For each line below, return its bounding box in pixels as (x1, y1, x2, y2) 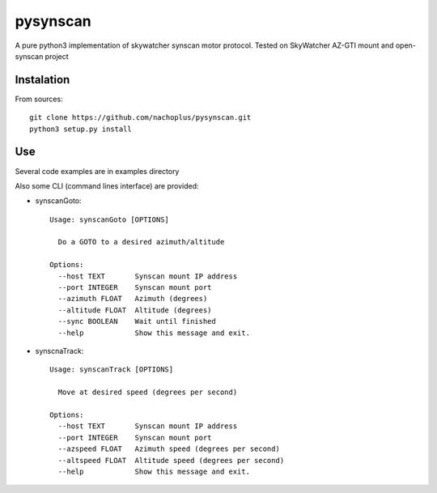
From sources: (15, 94, 64, 104)
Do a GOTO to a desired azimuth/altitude (57, 237, 225, 247)
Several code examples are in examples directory (15, 166, 180, 176)
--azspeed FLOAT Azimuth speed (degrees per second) (57, 444, 281, 453)
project (45, 51, 69, 61)
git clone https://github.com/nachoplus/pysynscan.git (29, 113, 252, 122)
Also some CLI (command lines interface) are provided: (15, 181, 199, 190)
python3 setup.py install (29, 124, 133, 134)
